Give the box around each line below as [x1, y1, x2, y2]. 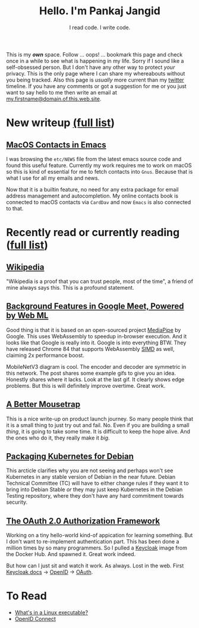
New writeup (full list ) [6, 116, 115, 130]
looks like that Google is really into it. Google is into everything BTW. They [6, 339, 187, 346]
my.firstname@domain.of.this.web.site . [6, 95, 102, 102]
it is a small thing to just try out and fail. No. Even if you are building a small [6, 421, 189, 429]
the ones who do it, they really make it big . [6, 434, 110, 441]
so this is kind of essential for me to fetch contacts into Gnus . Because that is [6, 168, 193, 175]
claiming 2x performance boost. [6, 351, 84, 359]
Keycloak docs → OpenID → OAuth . [6, 569, 93, 576]
